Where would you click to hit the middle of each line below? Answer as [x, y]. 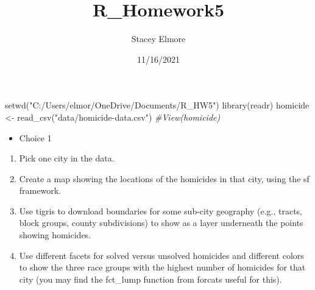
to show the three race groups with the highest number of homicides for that [162, 267]
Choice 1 [35, 137]
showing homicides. [55, 235]
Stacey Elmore [158, 39]
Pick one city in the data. [67, 158]
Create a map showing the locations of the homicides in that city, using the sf [164, 178]
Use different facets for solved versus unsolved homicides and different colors [161, 255]
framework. [40, 190]
